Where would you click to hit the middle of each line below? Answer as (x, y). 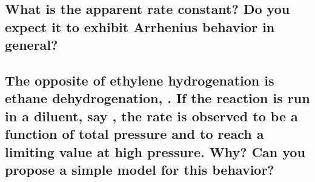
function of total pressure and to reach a (134, 134)
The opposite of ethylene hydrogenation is (140, 80)
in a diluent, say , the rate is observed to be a (151, 116)
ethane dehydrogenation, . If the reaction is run (157, 98)
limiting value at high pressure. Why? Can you (155, 151)
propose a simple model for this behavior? (140, 169)
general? (31, 45)
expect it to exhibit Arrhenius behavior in (140, 26)
